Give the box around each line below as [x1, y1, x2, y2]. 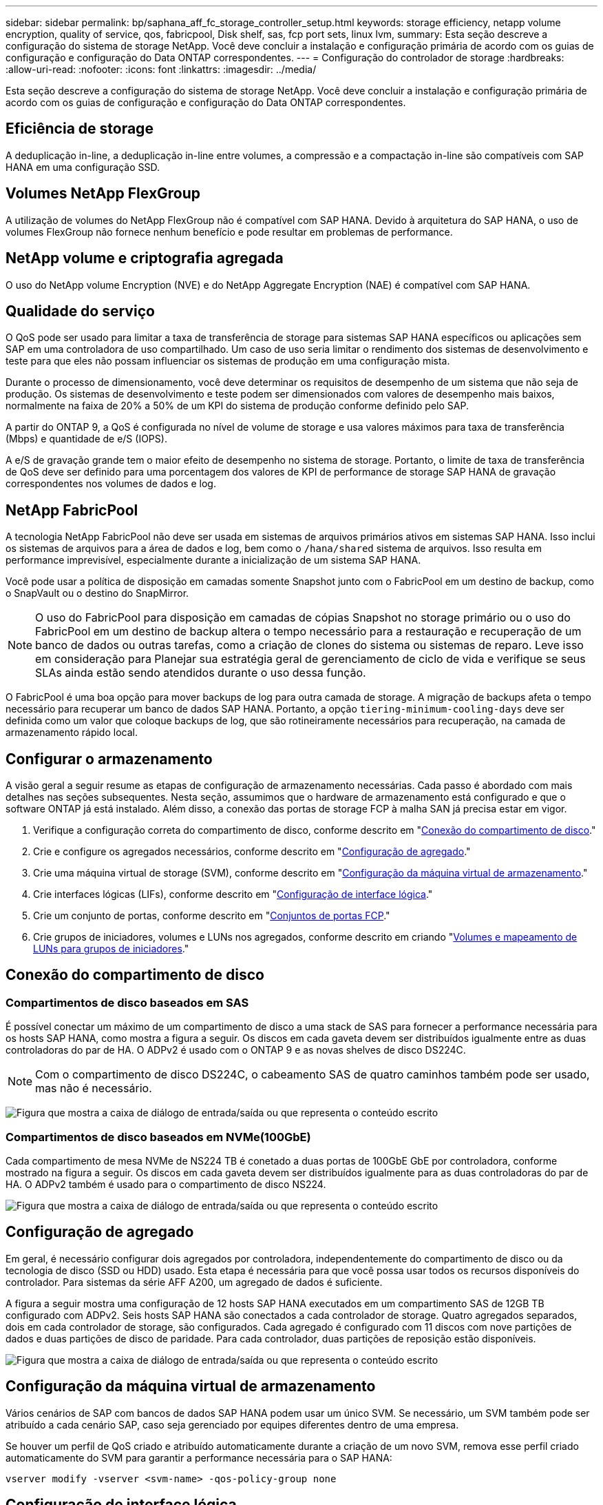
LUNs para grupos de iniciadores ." [33, 943, 189, 955]
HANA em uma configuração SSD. [6, 161, 160, 173]
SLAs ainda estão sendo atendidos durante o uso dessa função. [35, 666, 366, 680]
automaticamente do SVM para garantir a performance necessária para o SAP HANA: [6, 1451, 392, 1464]
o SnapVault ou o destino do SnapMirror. [6, 587, 189, 600]
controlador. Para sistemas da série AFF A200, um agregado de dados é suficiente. [6, 1276, 383, 1288]
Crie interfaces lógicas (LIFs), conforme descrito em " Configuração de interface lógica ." [33, 888, 433, 901]
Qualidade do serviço [6, 302, 155, 320]
